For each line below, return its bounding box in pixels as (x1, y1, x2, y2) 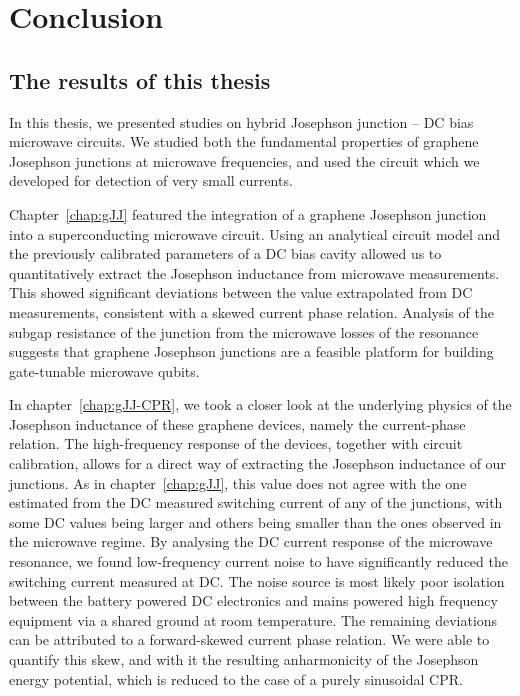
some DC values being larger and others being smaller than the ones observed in (9, 511, 502, 532)
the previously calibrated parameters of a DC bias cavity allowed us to (9, 243, 442, 264)
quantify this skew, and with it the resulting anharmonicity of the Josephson (9, 649, 479, 670)
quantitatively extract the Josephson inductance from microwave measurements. (9, 262, 500, 283)
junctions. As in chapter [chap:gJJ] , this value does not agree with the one (9, 472, 467, 493)
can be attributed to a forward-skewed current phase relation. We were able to (9, 629, 490, 650)
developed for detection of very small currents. (9, 170, 293, 191)
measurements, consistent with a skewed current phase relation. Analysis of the (9, 301, 494, 322)
